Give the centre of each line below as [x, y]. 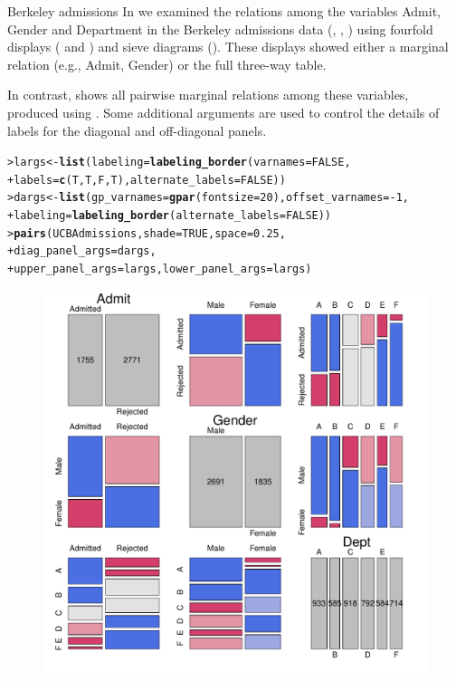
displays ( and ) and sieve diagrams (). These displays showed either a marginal [228, 47]
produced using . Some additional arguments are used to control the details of [223, 112]
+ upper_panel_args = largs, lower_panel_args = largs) [160, 269]
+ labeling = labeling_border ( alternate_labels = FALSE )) [170, 216]
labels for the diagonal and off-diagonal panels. [137, 130]
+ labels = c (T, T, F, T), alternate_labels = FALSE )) [147, 180]
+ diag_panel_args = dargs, [82, 251]
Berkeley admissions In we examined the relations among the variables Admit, [224, 11]
